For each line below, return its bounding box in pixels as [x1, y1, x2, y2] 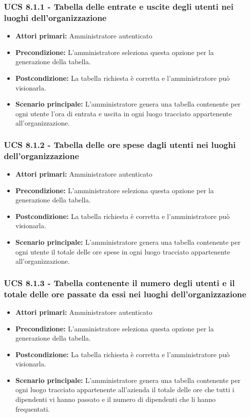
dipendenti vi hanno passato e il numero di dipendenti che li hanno [15, 394, 216, 404]
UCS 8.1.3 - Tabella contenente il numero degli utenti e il [4, 276, 235, 289]
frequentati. [15, 403, 50, 414]
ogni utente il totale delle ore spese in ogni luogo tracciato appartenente [15, 246, 230, 256]
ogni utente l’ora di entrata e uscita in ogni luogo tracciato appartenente [15, 108, 232, 118]
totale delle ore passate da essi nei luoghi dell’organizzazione [4, 288, 247, 300]
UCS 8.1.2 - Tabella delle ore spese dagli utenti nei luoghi [4, 138, 236, 150]
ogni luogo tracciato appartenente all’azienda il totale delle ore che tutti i [15, 384, 234, 395]
